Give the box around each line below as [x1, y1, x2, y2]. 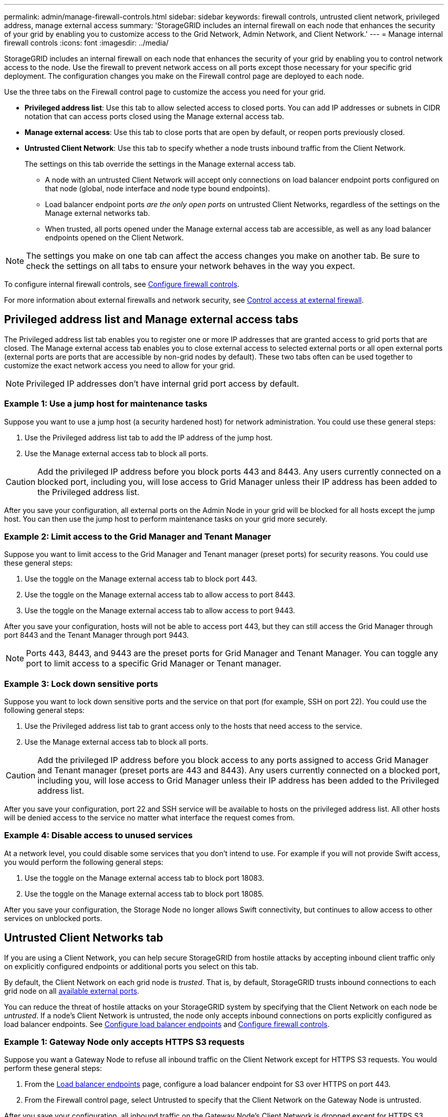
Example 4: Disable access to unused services [4, 830, 193, 841]
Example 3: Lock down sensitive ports [4, 678, 159, 689]
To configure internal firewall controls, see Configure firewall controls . [4, 280, 239, 288]
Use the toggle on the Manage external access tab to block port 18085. [25, 889, 264, 898]
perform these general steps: [4, 1064, 102, 1073]
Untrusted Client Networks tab [4, 931, 163, 945]
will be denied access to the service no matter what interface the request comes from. [4, 813, 295, 822]
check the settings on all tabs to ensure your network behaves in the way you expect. [26, 261, 355, 271]
